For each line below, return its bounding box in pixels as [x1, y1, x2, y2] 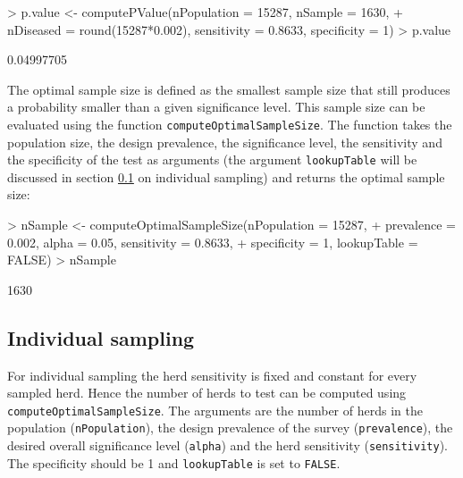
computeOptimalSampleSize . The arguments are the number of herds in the [7, 400, 423, 419]
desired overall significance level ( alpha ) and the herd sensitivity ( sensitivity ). [7, 436, 448, 455]
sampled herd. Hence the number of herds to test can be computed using [7, 383, 407, 402]
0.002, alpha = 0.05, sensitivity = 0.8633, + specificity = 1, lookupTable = [7, 232, 418, 251]
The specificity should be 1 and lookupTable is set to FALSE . [7, 453, 341, 472]
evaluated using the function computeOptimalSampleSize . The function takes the [7, 114, 452, 133]
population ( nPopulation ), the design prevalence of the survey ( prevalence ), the [7, 418, 453, 437]
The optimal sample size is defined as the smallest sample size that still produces [7, 80, 450, 98]
